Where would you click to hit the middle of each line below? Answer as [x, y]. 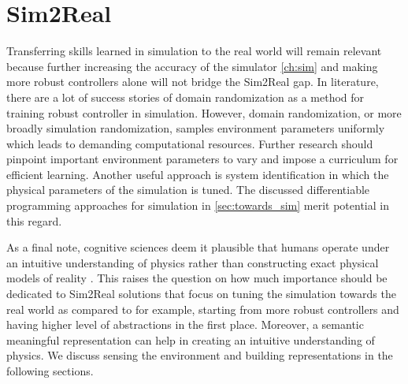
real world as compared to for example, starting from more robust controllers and [203, 309]
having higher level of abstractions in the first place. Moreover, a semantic [185, 324]
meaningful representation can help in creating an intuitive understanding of [191, 339]
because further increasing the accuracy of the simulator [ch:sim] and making [192, 66]
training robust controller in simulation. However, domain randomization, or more [204, 112]
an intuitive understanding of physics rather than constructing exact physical [193, 262]
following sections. [50, 371]
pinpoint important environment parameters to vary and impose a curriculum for [202, 159]
